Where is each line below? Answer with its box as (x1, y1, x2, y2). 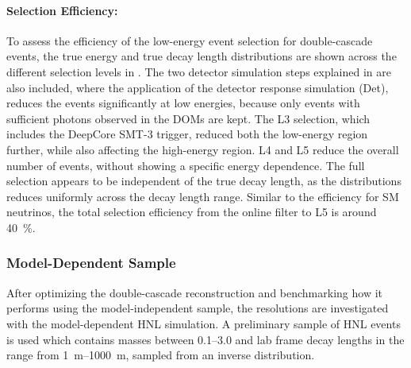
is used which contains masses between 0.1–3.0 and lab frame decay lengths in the (6, 331, 405, 347)
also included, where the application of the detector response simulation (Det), (6, 79, 389, 95)
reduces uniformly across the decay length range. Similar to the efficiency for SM (6, 188, 399, 204)
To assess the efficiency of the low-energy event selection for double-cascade (6, 32, 373, 48)
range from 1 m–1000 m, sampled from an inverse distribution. (6, 347, 315, 363)
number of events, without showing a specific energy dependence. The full (6, 157, 365, 173)
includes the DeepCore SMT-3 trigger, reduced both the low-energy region (6, 126, 368, 142)
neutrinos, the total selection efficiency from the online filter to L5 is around (6, 203, 377, 220)
